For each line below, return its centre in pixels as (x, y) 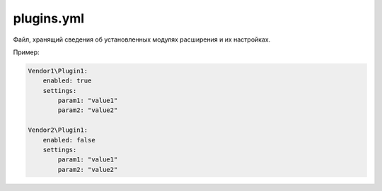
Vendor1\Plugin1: (58, 71)
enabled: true (67, 81)
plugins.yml (49, 18)
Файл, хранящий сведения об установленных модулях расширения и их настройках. (142, 39)
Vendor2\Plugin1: (58, 130)
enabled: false (69, 140)
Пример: (26, 52)
